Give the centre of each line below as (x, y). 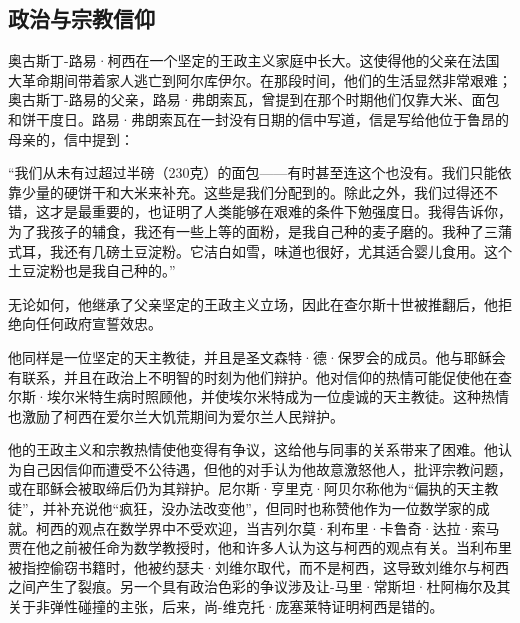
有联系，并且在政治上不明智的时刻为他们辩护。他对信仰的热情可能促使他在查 (260, 376)
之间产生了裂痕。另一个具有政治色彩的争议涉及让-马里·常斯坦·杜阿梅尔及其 (259, 586)
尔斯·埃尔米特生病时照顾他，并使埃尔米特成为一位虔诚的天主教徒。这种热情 (258, 396)
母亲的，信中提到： (71, 138)
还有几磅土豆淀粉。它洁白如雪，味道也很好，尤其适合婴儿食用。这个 (287, 250)
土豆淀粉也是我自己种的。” (92, 270)
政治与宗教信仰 (81, 18)
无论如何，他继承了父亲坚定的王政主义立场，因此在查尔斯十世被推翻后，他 (253, 303)
